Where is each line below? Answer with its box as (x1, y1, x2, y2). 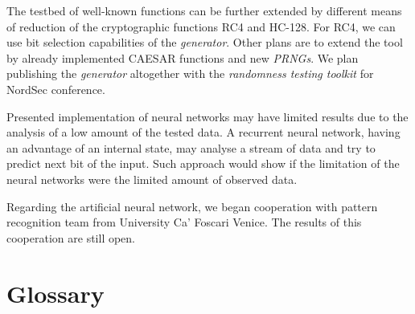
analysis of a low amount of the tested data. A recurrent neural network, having (6, 124, 401, 141)
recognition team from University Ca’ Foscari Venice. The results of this (6, 214, 362, 230)
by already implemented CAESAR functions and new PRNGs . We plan (6, 49, 359, 66)
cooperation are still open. (6, 229, 136, 246)
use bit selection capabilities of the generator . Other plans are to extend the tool (6, 34, 403, 51)
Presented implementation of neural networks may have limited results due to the (6, 108, 409, 124)
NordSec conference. (6, 80, 105, 97)
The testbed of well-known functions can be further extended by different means (6, 2, 402, 18)
